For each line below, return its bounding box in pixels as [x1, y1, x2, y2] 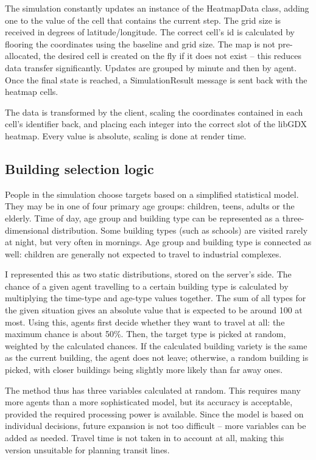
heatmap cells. [5, 85, 58, 98]
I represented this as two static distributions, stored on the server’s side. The [5, 268, 292, 281]
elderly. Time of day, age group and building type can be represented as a [5, 211, 280, 224]
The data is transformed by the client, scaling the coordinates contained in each [5, 105, 303, 118]
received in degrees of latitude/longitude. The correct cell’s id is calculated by [5, 26, 295, 38]
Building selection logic [5, 159, 154, 178]
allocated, [5, 49, 41, 62]
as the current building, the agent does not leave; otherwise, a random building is [5, 351, 309, 364]
